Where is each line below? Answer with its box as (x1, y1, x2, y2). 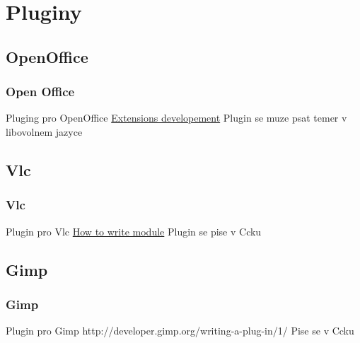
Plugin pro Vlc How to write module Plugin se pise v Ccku (6, 223, 262, 238)
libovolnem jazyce (6, 124, 83, 139)
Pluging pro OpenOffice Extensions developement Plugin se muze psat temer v (6, 110, 347, 125)
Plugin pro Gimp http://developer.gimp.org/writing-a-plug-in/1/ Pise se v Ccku (6, 323, 354, 338)
